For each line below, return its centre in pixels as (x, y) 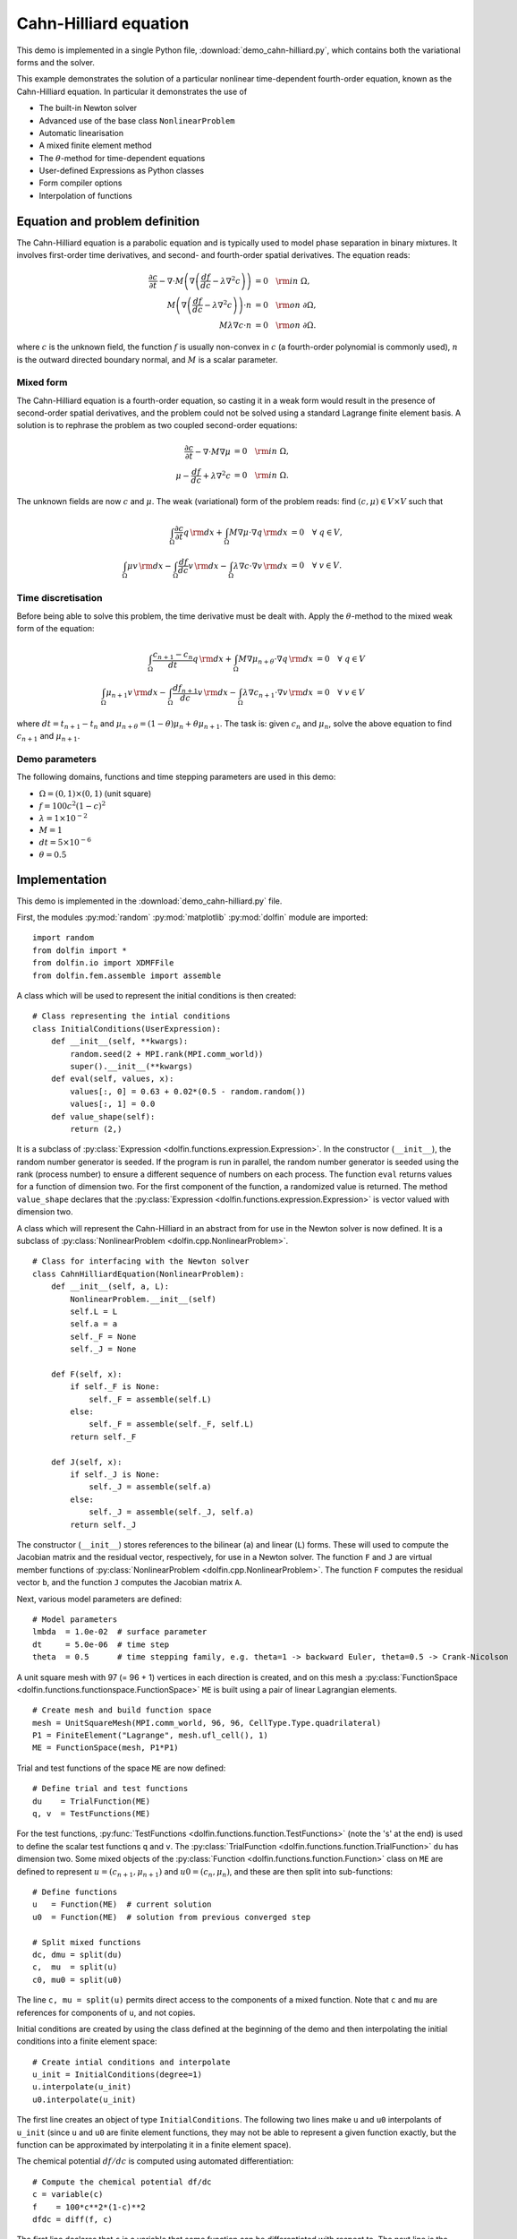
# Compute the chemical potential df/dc (122, 2182)
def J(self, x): (86, 1462)
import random (63, 938)
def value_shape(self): (103, 1116)
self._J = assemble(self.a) (150, 1487)
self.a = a (94, 1324)
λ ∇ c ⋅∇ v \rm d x (260, 566)
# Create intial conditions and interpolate (132, 2062)
